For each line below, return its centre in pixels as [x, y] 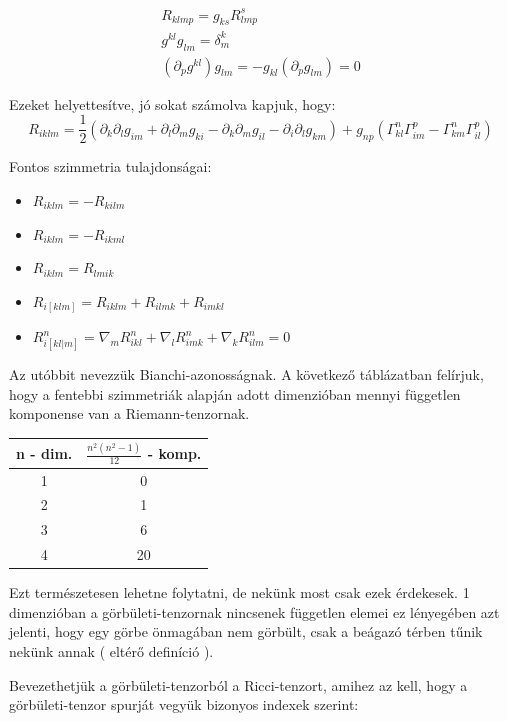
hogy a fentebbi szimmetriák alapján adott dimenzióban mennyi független [235, 393]
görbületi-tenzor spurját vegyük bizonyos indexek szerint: [184, 704]
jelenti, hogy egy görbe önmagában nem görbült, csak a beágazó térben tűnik [246, 631]
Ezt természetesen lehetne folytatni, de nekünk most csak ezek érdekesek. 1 [239, 592]
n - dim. [44, 452]
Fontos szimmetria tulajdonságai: [110, 166]
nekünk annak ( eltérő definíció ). [111, 651]
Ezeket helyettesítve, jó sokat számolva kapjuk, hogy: [172, 103]
